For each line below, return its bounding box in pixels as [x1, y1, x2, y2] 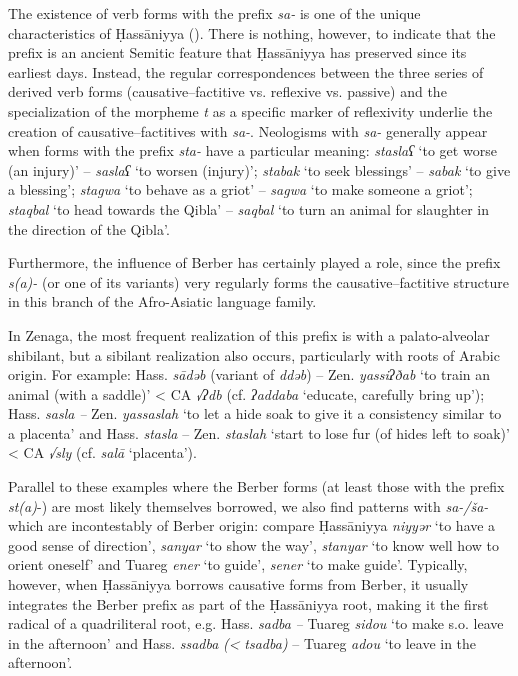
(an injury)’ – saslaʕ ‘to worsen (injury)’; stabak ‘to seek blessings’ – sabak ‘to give [8, 159, 511, 180]
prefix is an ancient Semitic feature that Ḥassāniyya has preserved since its [8, 42, 467, 63]
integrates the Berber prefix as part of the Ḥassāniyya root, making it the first [8, 593, 489, 614]
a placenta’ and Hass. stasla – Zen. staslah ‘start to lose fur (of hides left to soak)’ [8, 422, 510, 443]
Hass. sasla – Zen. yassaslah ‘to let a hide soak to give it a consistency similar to [8, 403, 502, 424]
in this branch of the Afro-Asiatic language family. [8, 291, 317, 312]
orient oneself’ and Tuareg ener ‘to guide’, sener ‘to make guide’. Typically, [8, 554, 468, 575]
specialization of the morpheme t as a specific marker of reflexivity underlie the [8, 100, 493, 121]
